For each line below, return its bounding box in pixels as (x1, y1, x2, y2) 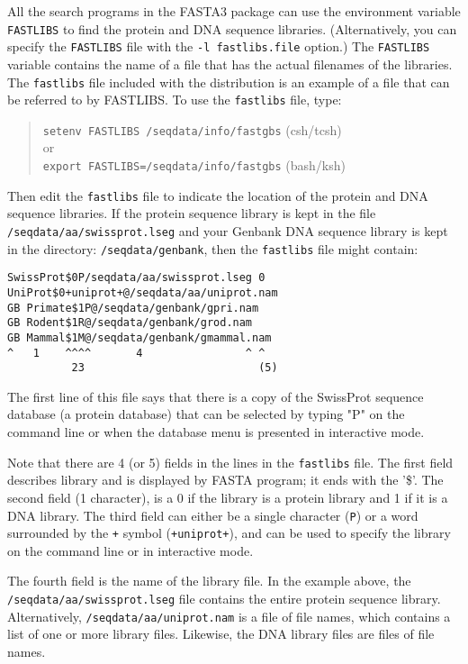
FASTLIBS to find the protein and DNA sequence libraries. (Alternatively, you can (7, 19, 457, 38)
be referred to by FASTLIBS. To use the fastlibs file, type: (7, 90, 342, 109)
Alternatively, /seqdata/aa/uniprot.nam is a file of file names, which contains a (7, 606, 451, 625)
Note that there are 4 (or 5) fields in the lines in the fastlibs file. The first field (7, 452, 454, 471)
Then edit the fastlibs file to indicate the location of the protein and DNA (7, 186, 428, 205)
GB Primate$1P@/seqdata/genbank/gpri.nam (7, 301, 259, 314)
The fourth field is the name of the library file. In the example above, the (7, 571, 411, 590)
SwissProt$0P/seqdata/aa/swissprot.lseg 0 (7, 271, 265, 285)
